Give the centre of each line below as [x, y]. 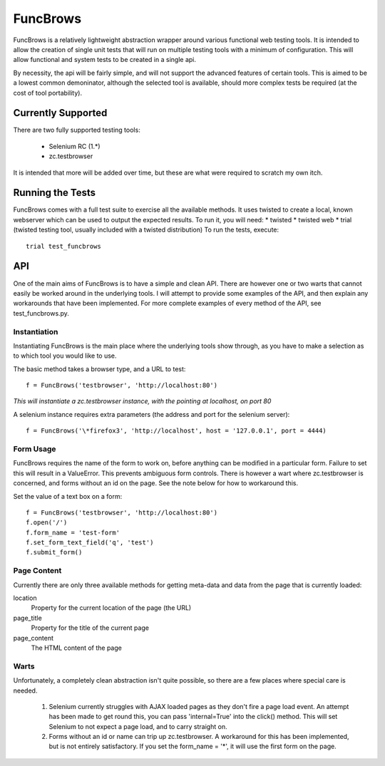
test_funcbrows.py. [41, 313]
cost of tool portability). [47, 93]
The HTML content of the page [77, 648]
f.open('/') [47, 523]
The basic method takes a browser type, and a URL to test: [99, 369]
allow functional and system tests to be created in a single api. [104, 60]
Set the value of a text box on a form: [68, 496]
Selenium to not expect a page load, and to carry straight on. [138, 726]
